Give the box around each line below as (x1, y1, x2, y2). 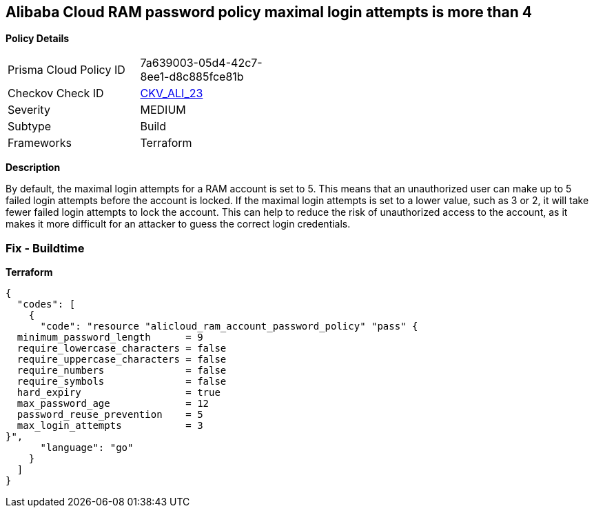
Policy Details (6, 32, 70, 45)
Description (6, 161, 61, 174)
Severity (8, 103, 50, 117)
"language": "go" (40, 442, 134, 454)
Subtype (8, 119, 52, 134)
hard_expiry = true (17, 387, 221, 399)
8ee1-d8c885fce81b (140, 70, 244, 84)
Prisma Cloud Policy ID (8, 63, 125, 77)
